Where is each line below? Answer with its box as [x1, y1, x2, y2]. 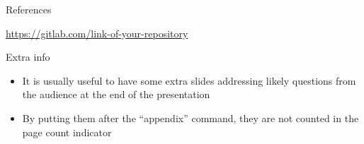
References [6, 2, 52, 16]
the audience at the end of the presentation [22, 87, 210, 102]
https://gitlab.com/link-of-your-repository [6, 25, 188, 40]
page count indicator [22, 124, 112, 139]
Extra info [6, 49, 50, 64]
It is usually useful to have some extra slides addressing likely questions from [22, 73, 356, 88]
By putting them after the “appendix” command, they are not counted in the [22, 110, 359, 125]
